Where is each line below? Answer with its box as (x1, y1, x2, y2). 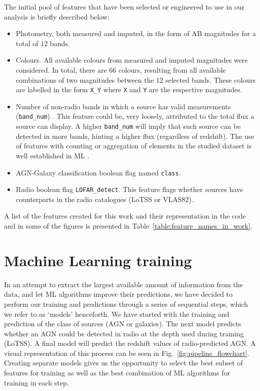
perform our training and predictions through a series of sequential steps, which (4, 298, 248, 309)
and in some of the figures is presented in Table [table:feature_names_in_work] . (4, 221, 252, 231)
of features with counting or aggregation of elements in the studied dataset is (15, 140, 252, 151)
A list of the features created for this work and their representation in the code (4, 211, 246, 221)
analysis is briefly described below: (4, 11, 109, 22)
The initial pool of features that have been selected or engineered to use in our (4, 2, 245, 12)
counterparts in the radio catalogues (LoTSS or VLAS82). (15, 193, 193, 204)
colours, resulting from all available (118, 64, 226, 75)
